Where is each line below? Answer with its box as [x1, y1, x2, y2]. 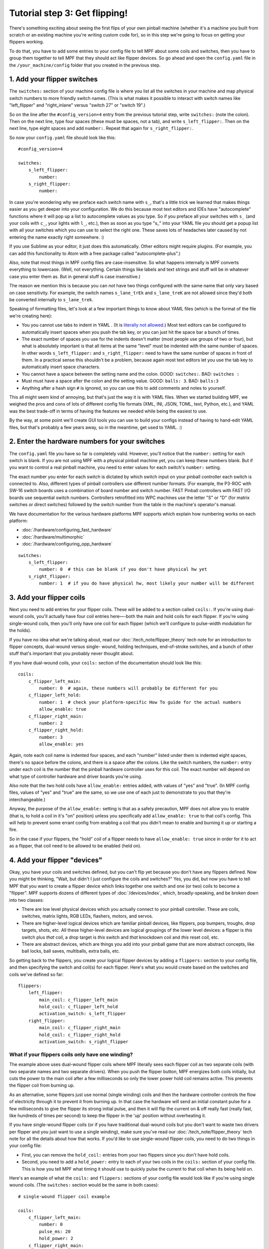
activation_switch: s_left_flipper [39, 1011, 126, 1017]
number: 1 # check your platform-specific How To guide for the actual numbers [39, 699, 242, 705]
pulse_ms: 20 [39, 1229, 71, 1234]
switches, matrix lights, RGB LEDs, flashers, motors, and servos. [21, 913, 153, 919]
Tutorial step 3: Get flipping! [9, 7, 128, 18]
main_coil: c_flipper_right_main [39, 1025, 121, 1031]
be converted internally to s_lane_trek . [9, 296, 94, 302]
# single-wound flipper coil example [18, 1194, 111, 1199]
